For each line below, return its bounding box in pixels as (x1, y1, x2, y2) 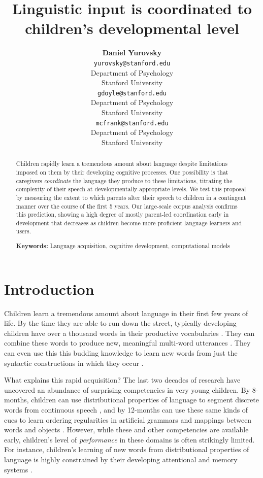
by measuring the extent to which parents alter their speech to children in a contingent (16, 193, 246, 201)
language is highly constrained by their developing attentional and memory (4, 454, 238, 464)
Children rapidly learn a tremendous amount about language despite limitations (16, 159, 228, 168)
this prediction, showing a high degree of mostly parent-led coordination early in (16, 210, 229, 219)
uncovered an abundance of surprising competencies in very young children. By (4, 384, 250, 395)
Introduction (4, 278, 94, 299)
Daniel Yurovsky (102, 47, 162, 58)
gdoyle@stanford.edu (97, 89, 167, 97)
